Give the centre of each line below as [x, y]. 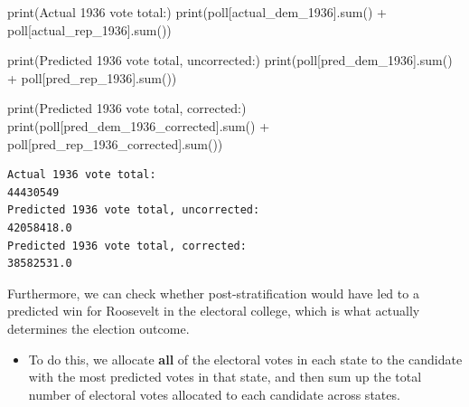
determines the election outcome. [98, 328]
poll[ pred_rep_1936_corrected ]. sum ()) [115, 143]
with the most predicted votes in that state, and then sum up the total [225, 377]
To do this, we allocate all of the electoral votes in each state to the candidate [245, 359]
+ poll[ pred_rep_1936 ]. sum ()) [92, 77]
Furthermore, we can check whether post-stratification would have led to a [213, 293]
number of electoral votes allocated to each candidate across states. [214, 394]
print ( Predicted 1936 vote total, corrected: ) [127, 108]
